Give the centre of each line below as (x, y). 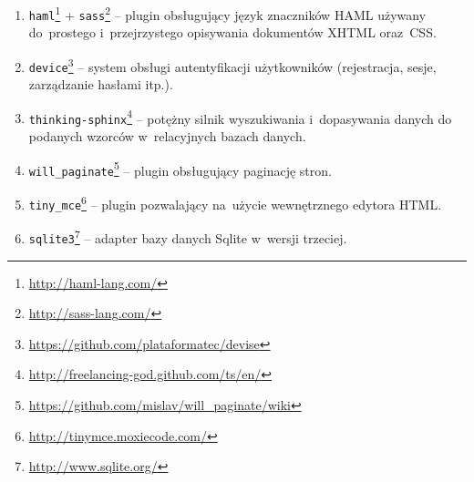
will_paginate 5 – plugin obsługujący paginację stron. (180, 169)
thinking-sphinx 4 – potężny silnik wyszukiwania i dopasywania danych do (240, 117)
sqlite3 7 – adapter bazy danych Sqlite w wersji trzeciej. (188, 236)
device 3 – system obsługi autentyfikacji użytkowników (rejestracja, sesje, (232, 65)
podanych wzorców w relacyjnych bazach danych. (167, 136)
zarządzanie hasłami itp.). (101, 84)
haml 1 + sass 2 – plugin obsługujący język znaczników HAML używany (227, 13)
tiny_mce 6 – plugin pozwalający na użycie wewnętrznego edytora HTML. (235, 203)
